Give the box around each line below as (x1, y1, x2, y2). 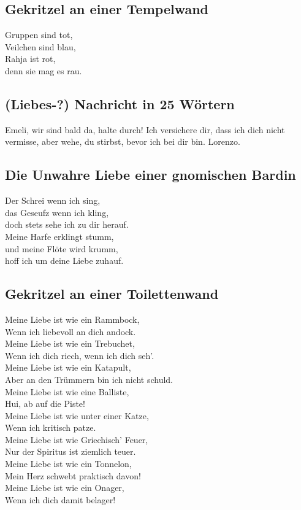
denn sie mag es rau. (5, 64, 82, 77)
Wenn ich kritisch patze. (5, 421, 96, 434)
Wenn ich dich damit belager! (5, 493, 116, 506)
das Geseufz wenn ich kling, (5, 206, 109, 218)
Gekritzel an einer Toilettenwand (5, 284, 219, 303)
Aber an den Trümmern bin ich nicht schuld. (5, 373, 173, 385)
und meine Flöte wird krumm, (5, 242, 118, 255)
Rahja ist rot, (5, 52, 56, 65)
